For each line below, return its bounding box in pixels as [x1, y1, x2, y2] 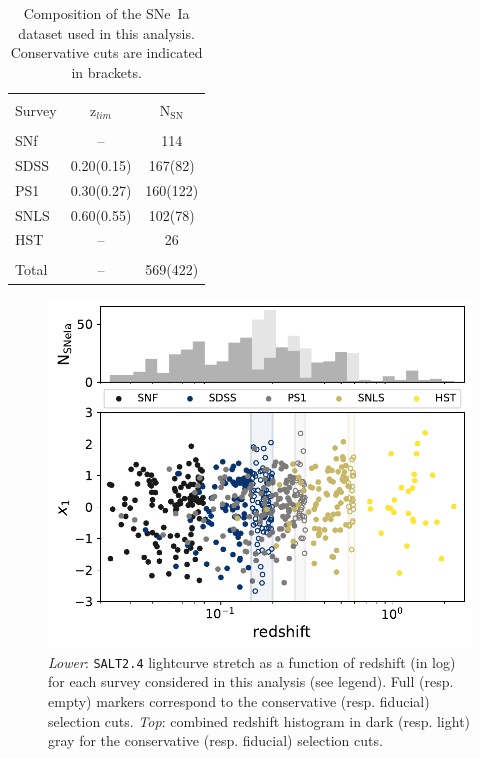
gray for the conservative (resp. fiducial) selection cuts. [48, 730, 383, 751]
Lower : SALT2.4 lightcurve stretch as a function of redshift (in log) [48, 651, 456, 672]
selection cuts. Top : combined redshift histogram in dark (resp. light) [48, 710, 471, 731]
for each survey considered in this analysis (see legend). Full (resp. [48, 671, 454, 692]
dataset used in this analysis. [18, 22, 195, 43]
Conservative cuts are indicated [10, 42, 203, 63]
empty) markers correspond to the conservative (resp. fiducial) [48, 691, 430, 712]
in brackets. [71, 61, 142, 82]
